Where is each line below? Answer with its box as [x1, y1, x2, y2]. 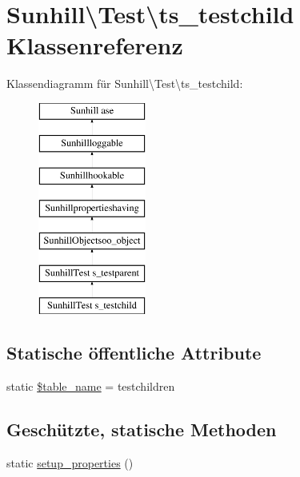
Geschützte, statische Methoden [6, 417, 277, 442]
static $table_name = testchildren [6, 378, 175, 395]
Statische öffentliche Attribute [6, 340, 262, 365]
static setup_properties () [6, 455, 134, 471]
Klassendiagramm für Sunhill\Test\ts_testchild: [6, 75, 243, 92]
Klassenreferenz [6, 29, 183, 62]
